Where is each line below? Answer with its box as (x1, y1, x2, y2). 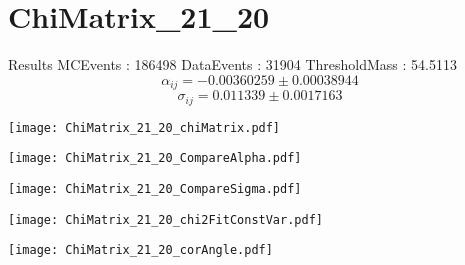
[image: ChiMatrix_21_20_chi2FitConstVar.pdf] (8, 212, 323, 227)
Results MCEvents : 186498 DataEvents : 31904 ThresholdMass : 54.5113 (8, 54, 457, 75)
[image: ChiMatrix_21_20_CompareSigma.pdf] (8, 181, 302, 196)
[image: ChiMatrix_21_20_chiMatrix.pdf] (8, 120, 281, 135)
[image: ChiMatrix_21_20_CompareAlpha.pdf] (8, 151, 302, 166)
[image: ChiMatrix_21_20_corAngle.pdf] (8, 243, 273, 258)
